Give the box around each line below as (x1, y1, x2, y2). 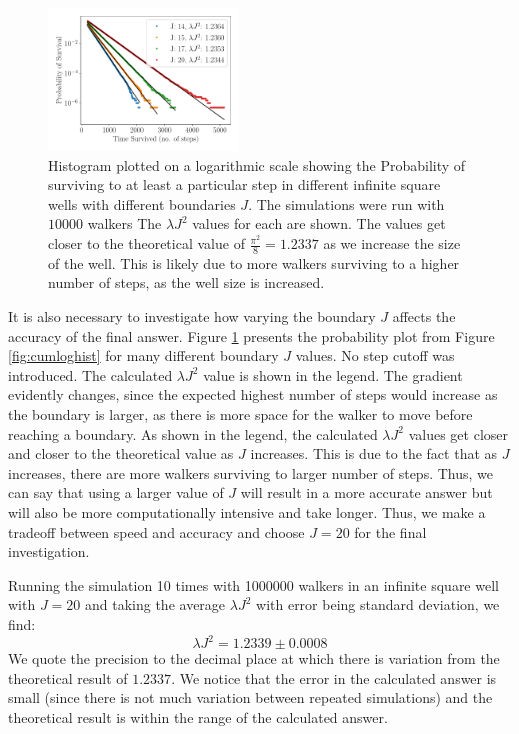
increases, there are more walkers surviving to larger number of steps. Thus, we (8, 462, 493, 483)
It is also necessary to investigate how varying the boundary (8, 306, 376, 327)
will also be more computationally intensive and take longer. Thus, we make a (8, 502, 486, 523)
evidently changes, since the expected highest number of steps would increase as (8, 384, 498, 405)
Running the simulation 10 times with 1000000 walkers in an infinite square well (8, 574, 499, 595)
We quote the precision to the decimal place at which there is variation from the (8, 648, 500, 669)
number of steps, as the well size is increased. (48, 272, 325, 293)
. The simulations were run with (248, 193, 445, 214)
